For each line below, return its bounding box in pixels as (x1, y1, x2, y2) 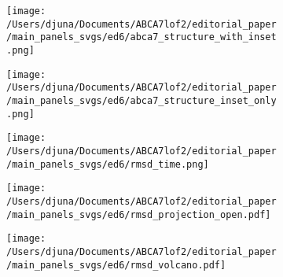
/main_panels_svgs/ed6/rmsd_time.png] (6, 158, 209, 170)
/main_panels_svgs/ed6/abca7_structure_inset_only (6, 94, 277, 106)
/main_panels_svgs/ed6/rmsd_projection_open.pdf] (6, 209, 271, 220)
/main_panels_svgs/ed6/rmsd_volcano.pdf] (6, 259, 226, 271)
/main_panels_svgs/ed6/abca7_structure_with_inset (6, 31, 277, 43)
